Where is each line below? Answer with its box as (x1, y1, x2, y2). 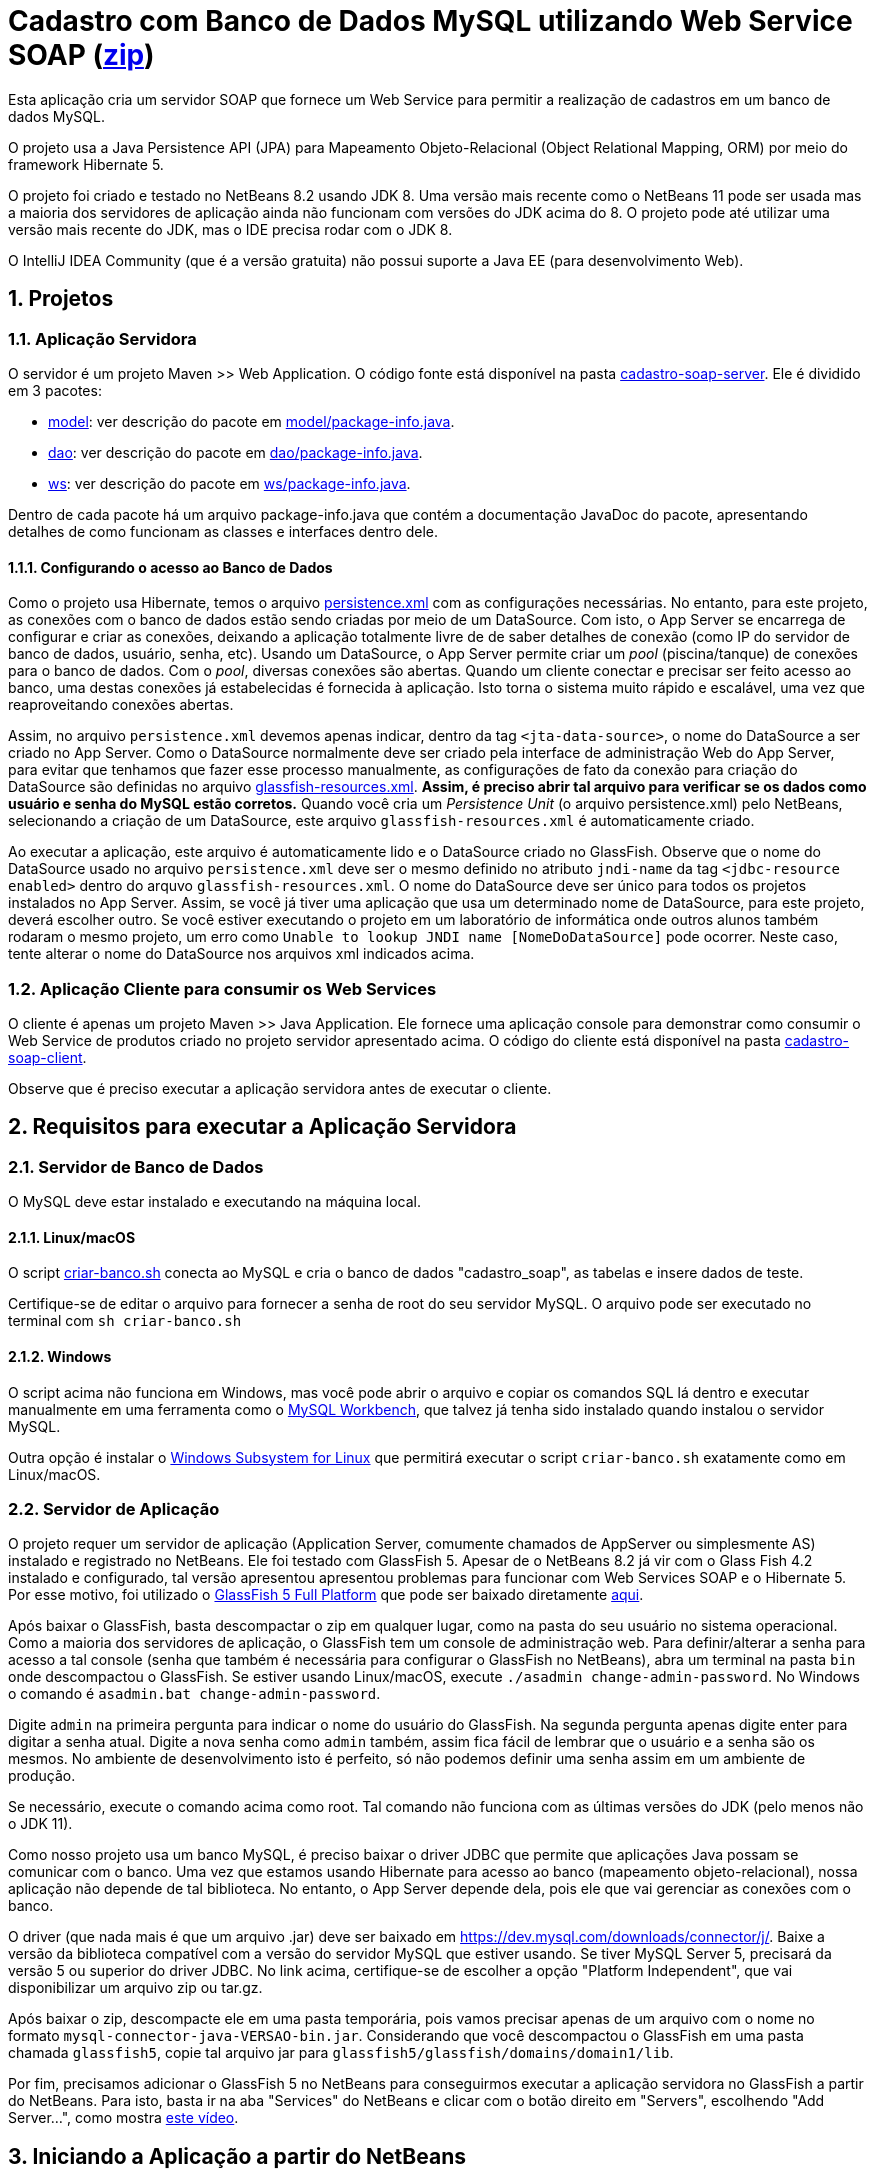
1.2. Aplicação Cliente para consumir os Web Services (8, 978, 437, 999)
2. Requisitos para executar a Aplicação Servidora (8, 1114, 517, 1140)
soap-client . (8, 1048, 87, 1066)
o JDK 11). (8, 1815, 73, 1833)
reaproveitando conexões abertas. (8, 696, 234, 714)
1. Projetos (8, 286, 114, 312)
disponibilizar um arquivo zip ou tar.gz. (8, 1979, 263, 1997)
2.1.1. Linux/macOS (8, 1228, 136, 1246)
